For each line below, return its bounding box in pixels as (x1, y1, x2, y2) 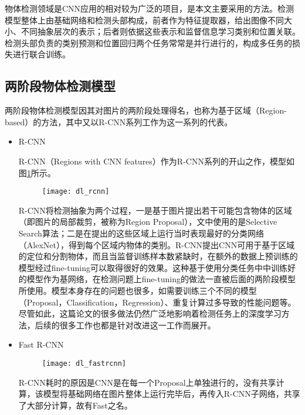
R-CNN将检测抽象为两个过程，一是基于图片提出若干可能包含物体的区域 (18, 204, 292, 216)
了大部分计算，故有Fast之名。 (18, 399, 133, 411)
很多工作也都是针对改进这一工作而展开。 (59, 318, 216, 331)
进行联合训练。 (12, 48, 70, 60)
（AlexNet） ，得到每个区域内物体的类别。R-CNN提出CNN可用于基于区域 (18, 238, 295, 251)
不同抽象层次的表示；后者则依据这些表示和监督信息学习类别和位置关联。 (21, 25, 300, 37)
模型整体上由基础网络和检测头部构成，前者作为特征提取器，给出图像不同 (5, 13, 284, 26)
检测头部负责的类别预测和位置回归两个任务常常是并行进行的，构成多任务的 (5, 36, 292, 49)
